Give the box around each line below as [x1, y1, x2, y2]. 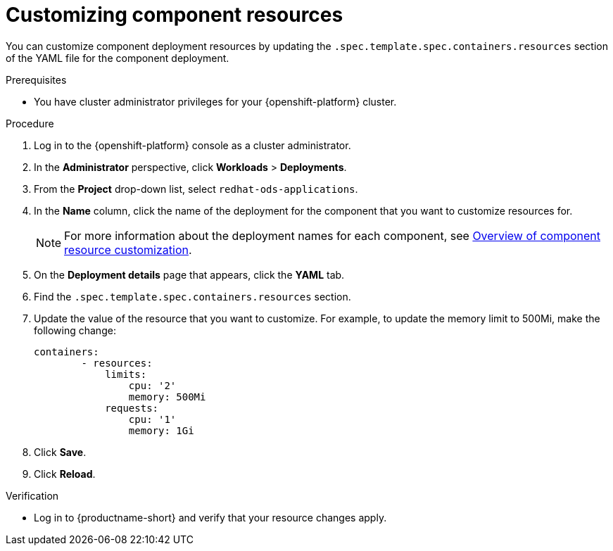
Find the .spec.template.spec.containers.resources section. [34, 290, 351, 303]
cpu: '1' [128, 413, 177, 425]
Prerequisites [6, 73, 67, 86]
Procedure [6, 117, 54, 129]
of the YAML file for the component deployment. [6, 51, 229, 64]
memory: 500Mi [128, 391, 206, 403]
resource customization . [64, 242, 192, 257]
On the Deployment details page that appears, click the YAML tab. [34, 268, 345, 281]
